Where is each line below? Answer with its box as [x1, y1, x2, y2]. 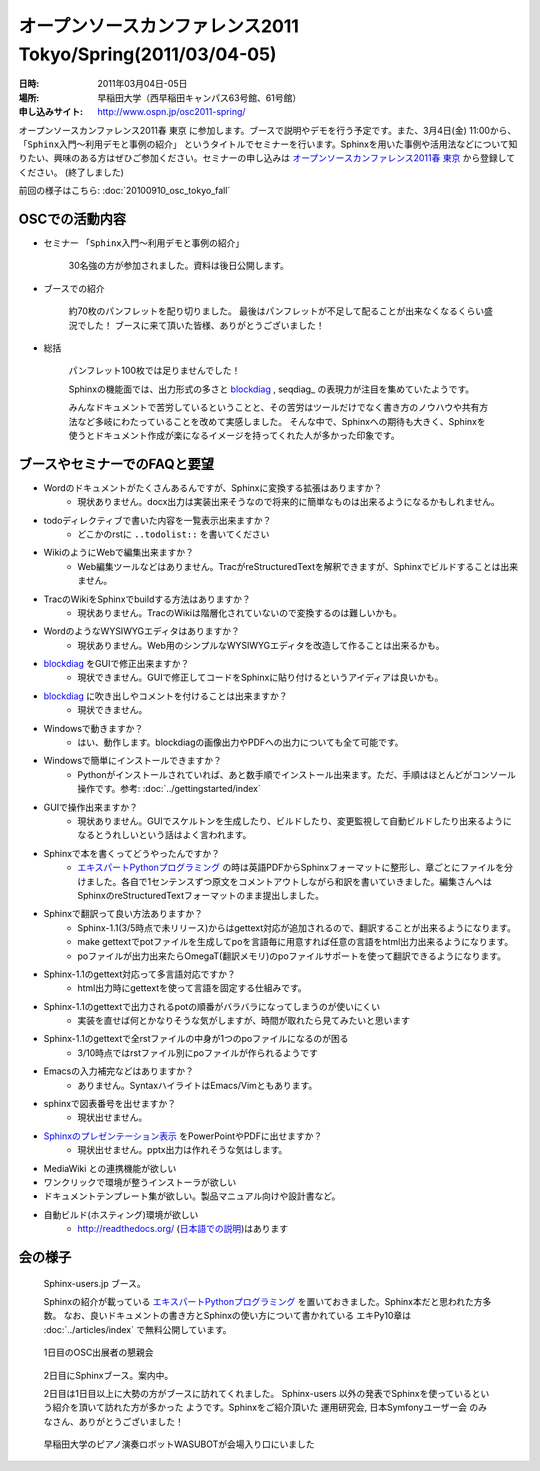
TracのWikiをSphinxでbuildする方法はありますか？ [43, 593, 251, 605]
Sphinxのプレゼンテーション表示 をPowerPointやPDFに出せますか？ [43, 1130, 323, 1142]
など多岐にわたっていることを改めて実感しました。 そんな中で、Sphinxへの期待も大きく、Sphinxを [76, 415, 486, 427]
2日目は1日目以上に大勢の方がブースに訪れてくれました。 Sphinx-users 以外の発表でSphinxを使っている [43, 1387, 472, 1399]
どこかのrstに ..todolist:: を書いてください [77, 528, 270, 540]
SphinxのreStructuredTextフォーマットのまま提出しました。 [77, 889, 325, 901]
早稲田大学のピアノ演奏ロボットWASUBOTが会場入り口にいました [43, 1438, 315, 1450]
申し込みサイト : [18, 106, 84, 118]
